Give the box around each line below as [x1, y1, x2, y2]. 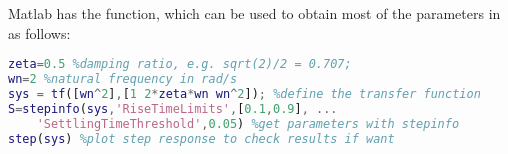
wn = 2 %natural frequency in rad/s [8, 72, 238, 87]
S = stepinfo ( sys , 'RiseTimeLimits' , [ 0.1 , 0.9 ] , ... [8, 101, 338, 116]
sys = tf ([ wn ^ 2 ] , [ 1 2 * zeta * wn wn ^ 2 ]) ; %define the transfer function [8, 86, 481, 101]
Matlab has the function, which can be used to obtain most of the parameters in [8, 3, 501, 23]
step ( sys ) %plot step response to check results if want [8, 131, 395, 146]
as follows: [8, 22, 71, 43]
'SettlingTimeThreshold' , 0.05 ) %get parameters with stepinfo [36, 116, 460, 131]
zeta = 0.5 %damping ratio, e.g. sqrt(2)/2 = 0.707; [8, 57, 352, 72]
